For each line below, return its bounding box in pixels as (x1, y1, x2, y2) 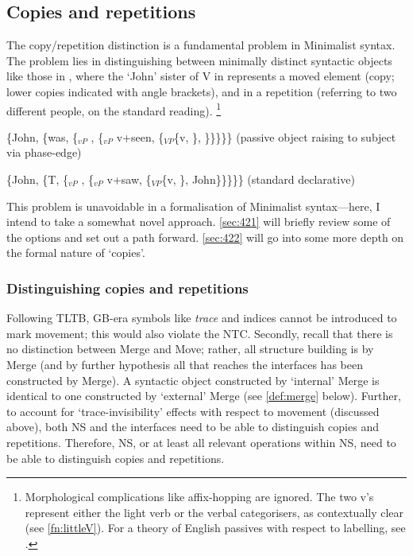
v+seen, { (116, 128, 164, 145)
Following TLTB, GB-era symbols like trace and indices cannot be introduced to (6, 309, 397, 326)
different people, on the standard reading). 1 (6, 99, 222, 119)
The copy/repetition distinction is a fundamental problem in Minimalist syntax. (6, 37, 396, 53)
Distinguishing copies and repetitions (6, 278, 249, 297)
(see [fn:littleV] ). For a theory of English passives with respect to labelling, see (25, 519, 406, 536)
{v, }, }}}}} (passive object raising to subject (174, 128, 396, 145)
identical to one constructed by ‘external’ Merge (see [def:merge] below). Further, (6, 387, 401, 404)
